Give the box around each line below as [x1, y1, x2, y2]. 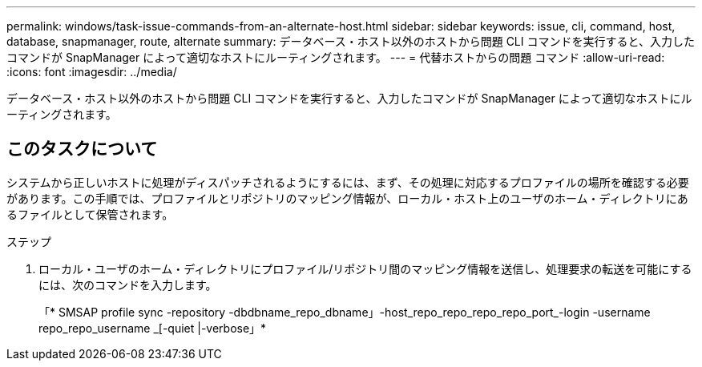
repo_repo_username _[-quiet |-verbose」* [38, 321, 267, 335]
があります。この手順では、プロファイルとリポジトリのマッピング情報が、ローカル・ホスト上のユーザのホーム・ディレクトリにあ [6, 191, 688, 205]
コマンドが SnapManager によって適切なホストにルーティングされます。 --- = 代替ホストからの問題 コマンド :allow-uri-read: [6, 50, 665, 64]
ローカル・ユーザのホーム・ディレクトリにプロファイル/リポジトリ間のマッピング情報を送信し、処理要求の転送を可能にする [38, 261, 692, 276]
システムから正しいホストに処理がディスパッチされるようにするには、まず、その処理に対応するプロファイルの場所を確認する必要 [6, 175, 689, 189]
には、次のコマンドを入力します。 [38, 277, 217, 292]
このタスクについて [6, 139, 158, 159]
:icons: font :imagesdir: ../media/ [6, 65, 177, 79]
